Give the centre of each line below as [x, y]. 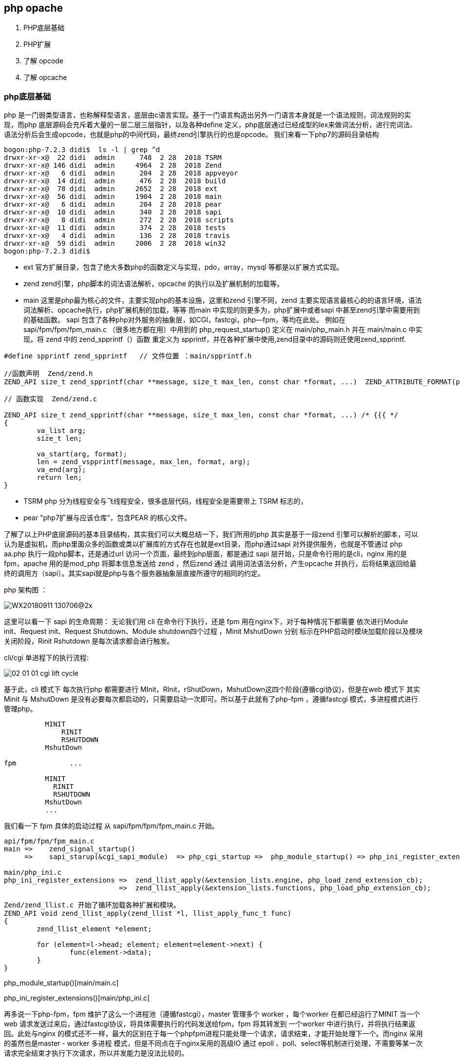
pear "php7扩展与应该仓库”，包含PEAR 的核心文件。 [107, 518]
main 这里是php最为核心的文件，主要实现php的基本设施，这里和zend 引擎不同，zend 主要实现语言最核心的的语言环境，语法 [223, 300]
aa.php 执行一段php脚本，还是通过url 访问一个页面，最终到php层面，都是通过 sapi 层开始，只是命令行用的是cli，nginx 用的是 [206, 554]
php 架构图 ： [26, 590]
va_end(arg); [61, 470]
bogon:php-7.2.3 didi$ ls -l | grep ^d [82, 150]
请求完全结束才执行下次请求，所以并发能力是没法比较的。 [96, 1053]
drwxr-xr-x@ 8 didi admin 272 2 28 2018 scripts [119, 220]
